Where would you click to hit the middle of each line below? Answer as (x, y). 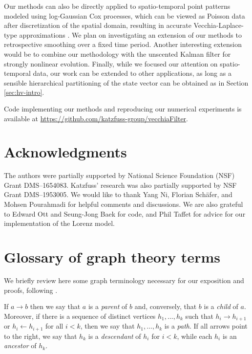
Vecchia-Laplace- (219, 25)
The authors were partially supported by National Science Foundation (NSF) (119, 175)
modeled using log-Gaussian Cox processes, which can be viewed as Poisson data (125, 15)
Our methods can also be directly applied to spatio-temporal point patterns (117, 6)
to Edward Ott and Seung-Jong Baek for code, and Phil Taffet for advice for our (125, 213)
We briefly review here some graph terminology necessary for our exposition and (124, 280)
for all (54, 326)
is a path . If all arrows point (206, 326)
